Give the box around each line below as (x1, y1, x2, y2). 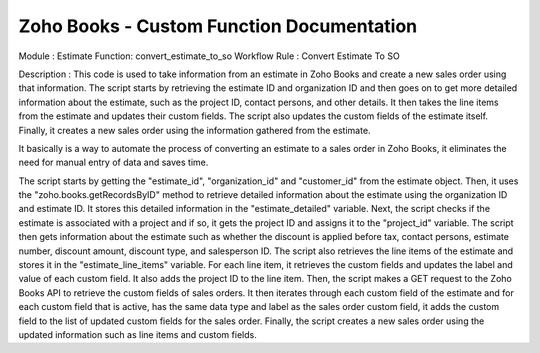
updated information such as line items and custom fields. (18, 328, 257, 340)
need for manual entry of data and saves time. (18, 156, 209, 169)
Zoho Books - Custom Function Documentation (18, 15, 418, 37)
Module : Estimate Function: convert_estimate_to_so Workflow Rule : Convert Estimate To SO (18, 50, 400, 62)
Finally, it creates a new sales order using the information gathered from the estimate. (18, 124, 371, 136)
